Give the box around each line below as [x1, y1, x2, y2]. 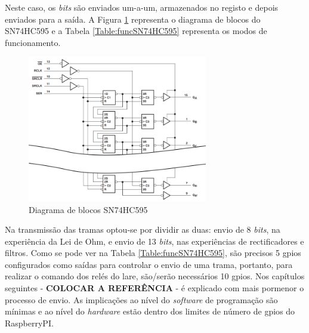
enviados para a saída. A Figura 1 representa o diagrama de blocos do [5, 13, 261, 25]
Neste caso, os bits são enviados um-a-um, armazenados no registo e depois [5, 1, 279, 13]
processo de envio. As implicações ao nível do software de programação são [5, 293, 278, 306]
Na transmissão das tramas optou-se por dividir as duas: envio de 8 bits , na [5, 223, 280, 236]
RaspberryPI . [5, 316, 54, 329]
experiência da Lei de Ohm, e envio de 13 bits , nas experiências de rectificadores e [5, 235, 304, 247]
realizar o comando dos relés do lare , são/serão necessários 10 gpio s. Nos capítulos [5, 270, 305, 282]
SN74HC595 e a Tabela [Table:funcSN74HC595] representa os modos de [5, 24, 267, 37]
